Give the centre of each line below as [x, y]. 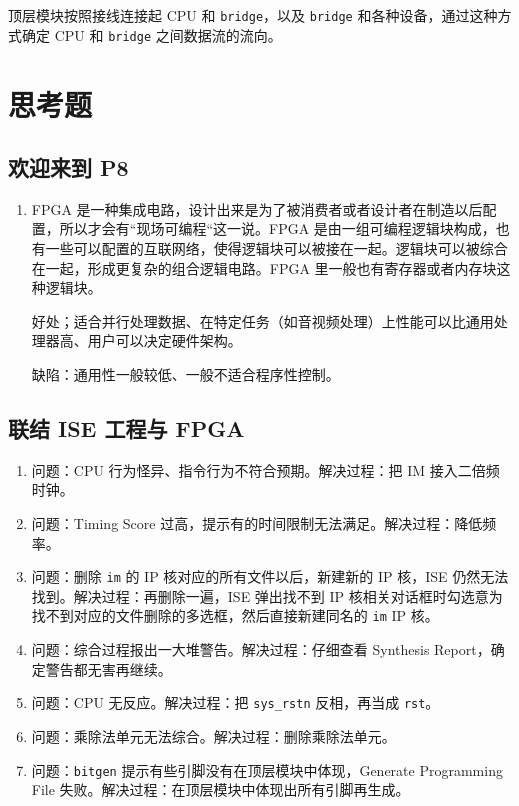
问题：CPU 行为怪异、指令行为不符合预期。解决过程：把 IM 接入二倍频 [265, 469]
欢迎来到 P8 [68, 167]
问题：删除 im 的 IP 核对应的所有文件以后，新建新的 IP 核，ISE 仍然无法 [270, 576]
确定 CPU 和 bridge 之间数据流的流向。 [151, 34]
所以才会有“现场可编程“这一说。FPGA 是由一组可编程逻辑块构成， [277, 228]
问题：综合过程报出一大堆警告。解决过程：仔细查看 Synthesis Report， [261, 649]
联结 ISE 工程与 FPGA [126, 428]
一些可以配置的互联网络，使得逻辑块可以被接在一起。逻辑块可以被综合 [276, 248]
